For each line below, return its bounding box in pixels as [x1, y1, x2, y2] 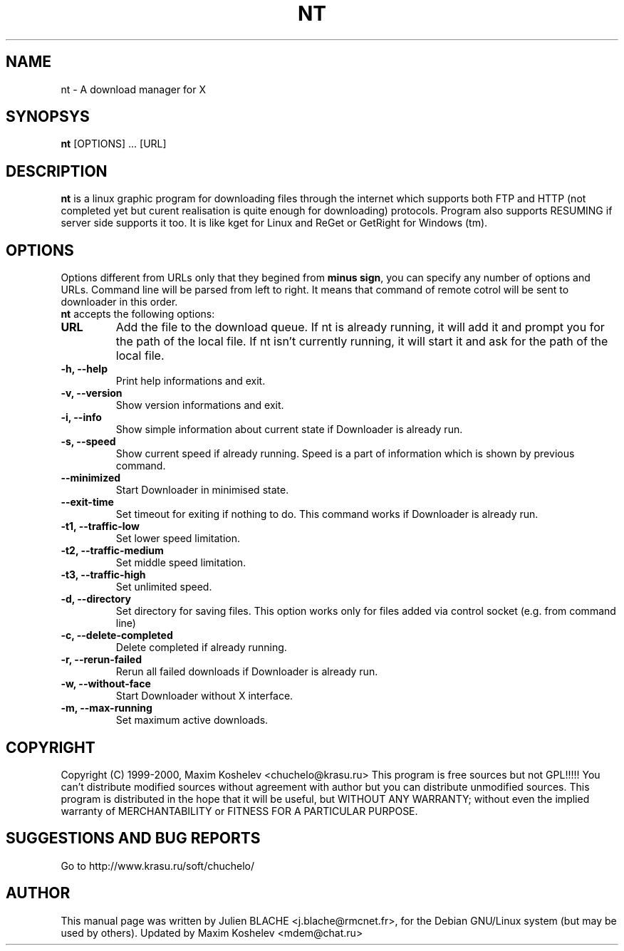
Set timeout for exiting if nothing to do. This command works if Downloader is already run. [115, 508, 539, 521]
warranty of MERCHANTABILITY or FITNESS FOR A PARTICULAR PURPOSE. [61, 804, 418, 817]
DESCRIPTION [6, 162, 108, 180]
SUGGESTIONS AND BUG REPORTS [6, 829, 261, 848]
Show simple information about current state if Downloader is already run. [115, 423, 463, 436]
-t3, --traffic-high [61, 568, 146, 581]
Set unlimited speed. [115, 581, 212, 593]
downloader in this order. [61, 296, 178, 308]
